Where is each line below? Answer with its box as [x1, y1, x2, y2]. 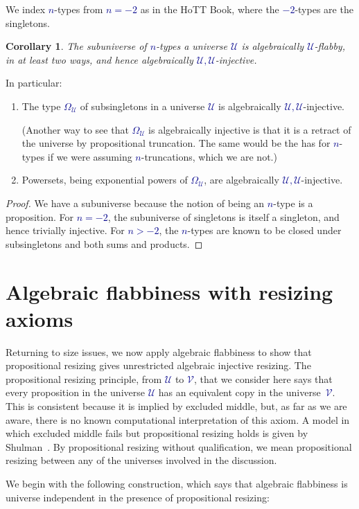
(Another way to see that [21, 122, 129, 136]
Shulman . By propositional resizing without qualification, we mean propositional [6, 439, 352, 454]
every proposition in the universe [6, 385, 145, 400]
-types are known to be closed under [187, 223, 342, 238]
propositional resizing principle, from [6, 371, 162, 386]
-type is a [273, 195, 313, 210]
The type [21, 98, 61, 113]
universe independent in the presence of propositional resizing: [6, 490, 270, 504]
